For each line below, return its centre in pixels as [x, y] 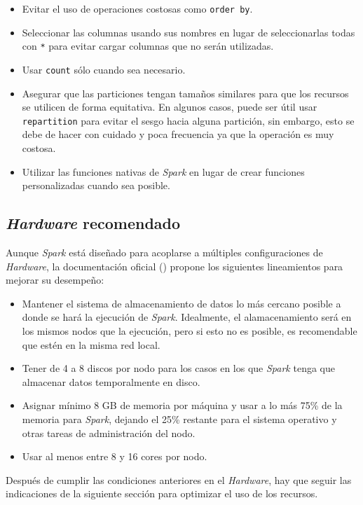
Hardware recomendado [93, 223]
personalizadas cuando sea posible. [96, 185]
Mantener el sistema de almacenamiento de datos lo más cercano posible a [181, 303]
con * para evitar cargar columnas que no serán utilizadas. [148, 46]
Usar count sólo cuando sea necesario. [104, 69]
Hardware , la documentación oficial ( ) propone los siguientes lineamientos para [174, 266]
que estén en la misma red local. [91, 344]
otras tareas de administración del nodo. [109, 433]
